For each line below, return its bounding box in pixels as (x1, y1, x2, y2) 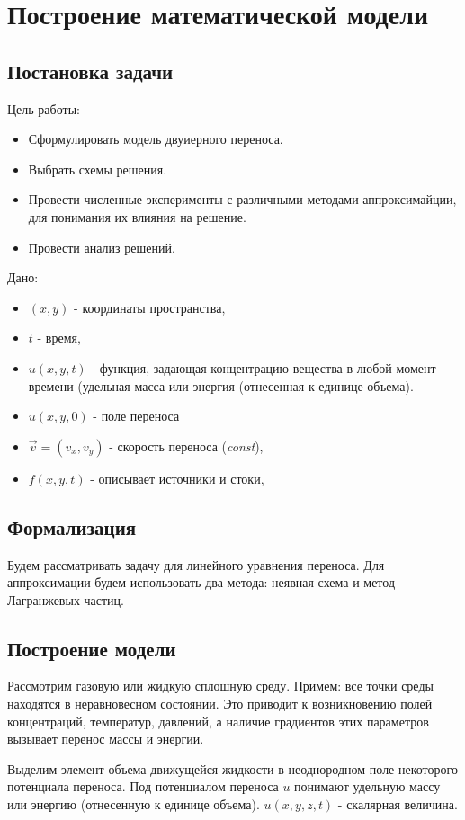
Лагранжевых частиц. (7, 590, 125, 609)
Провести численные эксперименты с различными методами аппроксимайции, (28, 190, 457, 209)
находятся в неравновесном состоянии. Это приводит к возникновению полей (7, 694, 433, 713)
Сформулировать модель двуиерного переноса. (28, 129, 283, 148)
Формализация (7, 512, 137, 540)
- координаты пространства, (74, 298, 226, 316)
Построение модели (7, 634, 176, 662)
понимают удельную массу (294, 777, 441, 796)
